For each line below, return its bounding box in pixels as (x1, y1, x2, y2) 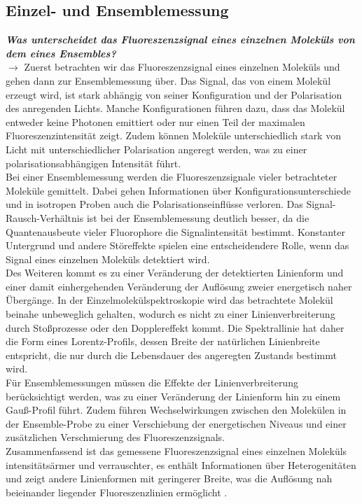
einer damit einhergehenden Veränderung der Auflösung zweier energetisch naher (6, 279, 352, 293)
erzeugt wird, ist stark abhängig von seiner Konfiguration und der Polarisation (6, 87, 342, 101)
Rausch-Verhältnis (6, 210, 84, 225)
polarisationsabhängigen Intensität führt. (6, 155, 181, 170)
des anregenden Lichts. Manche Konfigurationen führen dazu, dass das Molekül (6, 101, 345, 115)
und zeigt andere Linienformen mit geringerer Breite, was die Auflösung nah (6, 471, 333, 486)
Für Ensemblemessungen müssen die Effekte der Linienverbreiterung (6, 375, 298, 390)
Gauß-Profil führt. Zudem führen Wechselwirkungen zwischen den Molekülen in (6, 402, 347, 417)
